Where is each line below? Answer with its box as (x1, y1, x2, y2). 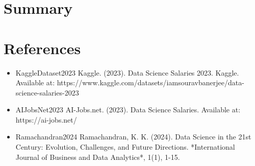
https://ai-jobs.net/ (15, 114, 77, 125)
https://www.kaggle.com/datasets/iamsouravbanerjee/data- (57, 77, 244, 88)
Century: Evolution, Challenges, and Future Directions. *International (15, 141, 235, 152)
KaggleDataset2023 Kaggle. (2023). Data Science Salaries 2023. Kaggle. (15, 67, 239, 78)
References (4, 37, 81, 58)
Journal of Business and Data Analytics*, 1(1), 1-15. (15, 151, 180, 162)
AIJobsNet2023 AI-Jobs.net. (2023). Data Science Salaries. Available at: (15, 104, 241, 115)
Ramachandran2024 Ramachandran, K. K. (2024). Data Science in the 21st (15, 131, 251, 142)
